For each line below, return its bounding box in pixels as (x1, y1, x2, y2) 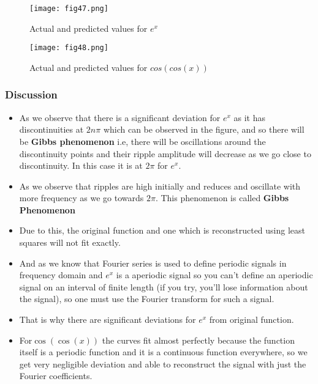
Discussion (5, 87, 58, 102)
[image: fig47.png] (29, 4, 108, 13)
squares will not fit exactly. (19, 236, 121, 249)
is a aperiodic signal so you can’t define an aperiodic (116, 268, 313, 281)
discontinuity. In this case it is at (19, 159, 143, 172)
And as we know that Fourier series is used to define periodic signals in (19, 256, 287, 269)
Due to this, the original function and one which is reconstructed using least (19, 224, 306, 237)
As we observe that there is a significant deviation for (19, 111, 221, 124)
